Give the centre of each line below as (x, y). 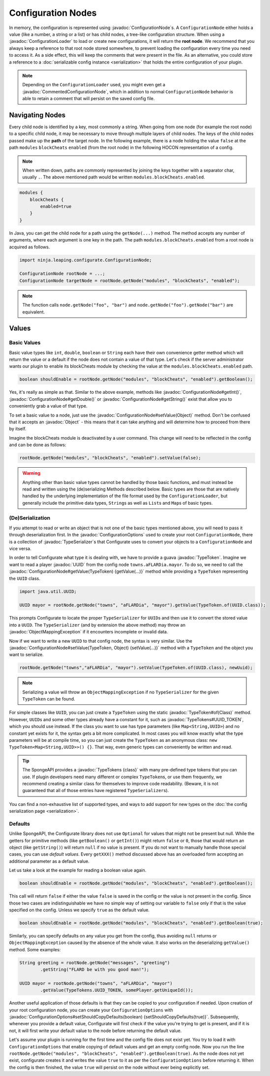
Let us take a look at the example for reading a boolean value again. (78, 870)
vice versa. (20, 549)
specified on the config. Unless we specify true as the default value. (79, 910)
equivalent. (34, 312)
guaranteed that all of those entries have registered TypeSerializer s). (96, 791)
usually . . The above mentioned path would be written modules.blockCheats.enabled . (114, 177)
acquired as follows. (30, 247)
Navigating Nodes (37, 115)
